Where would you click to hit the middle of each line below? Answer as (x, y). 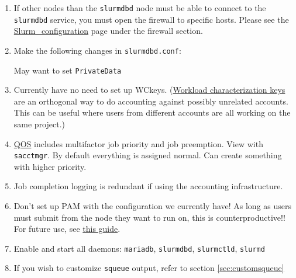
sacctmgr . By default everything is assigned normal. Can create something (148, 155)
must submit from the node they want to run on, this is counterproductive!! (149, 217)
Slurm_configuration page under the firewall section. (108, 31)
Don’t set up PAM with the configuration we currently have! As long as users (153, 206)
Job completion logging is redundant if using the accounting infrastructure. (148, 186)
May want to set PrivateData (68, 70)
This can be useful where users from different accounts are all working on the (152, 112)
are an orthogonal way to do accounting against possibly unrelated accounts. (151, 101)
